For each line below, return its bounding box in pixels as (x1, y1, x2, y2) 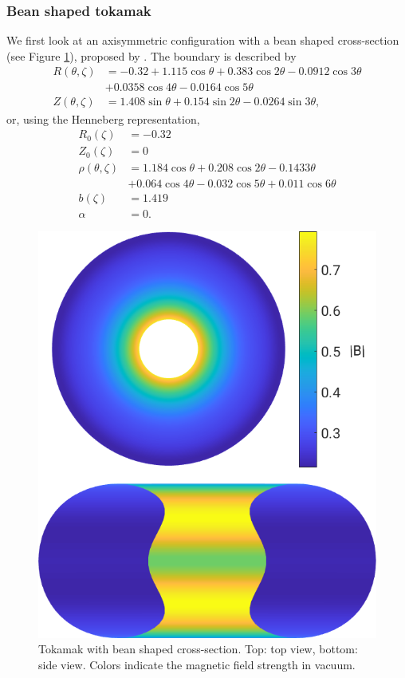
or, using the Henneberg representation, (6, 110, 200, 127)
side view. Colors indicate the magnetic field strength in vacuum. (38, 656, 356, 672)
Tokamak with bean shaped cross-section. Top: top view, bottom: (38, 641, 358, 657)
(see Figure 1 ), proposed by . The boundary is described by (6, 47, 297, 64)
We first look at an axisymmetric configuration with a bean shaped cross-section (6, 32, 399, 49)
